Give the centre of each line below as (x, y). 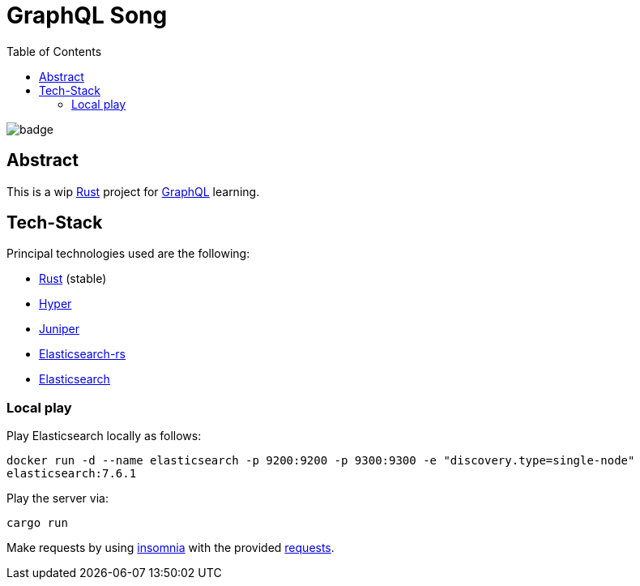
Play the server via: (58, 498)
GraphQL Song (87, 15)
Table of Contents (54, 51)
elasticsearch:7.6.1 (72, 474)
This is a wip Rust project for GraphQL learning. (133, 191)
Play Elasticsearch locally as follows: (104, 436)
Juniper (59, 329)
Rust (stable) (73, 279)
